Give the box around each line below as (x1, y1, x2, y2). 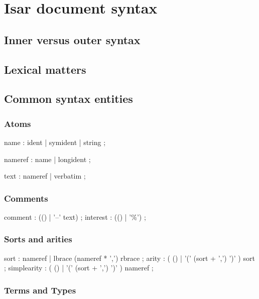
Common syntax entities (4, 91, 133, 106)
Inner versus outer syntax (4, 32, 141, 47)
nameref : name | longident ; (4, 154, 91, 164)
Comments (4, 192, 48, 204)
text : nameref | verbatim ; (4, 171, 86, 181)
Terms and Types (4, 283, 76, 296)
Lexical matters (4, 61, 86, 77)
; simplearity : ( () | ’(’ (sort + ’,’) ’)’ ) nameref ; (4, 262, 154, 273)
